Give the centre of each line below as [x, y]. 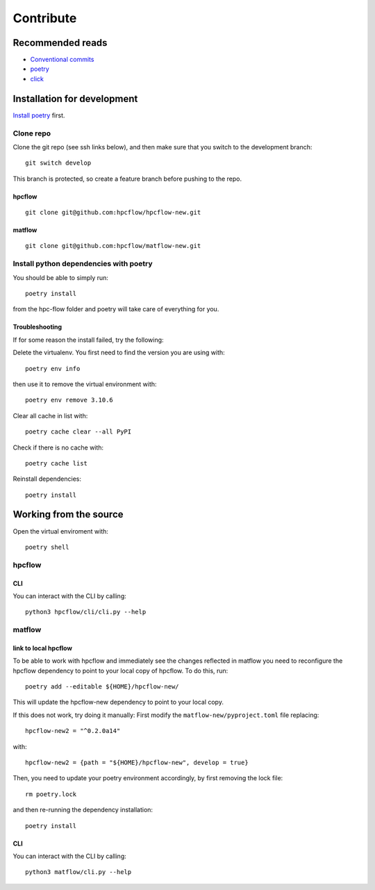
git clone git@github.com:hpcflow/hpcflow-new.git [113, 213]
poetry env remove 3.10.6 [69, 400]
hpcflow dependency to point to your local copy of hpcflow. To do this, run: [120, 670]
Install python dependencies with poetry [83, 264]
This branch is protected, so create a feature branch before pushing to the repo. [127, 179]
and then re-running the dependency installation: [83, 810]
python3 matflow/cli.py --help [78, 872]
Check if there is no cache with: [58, 447]
